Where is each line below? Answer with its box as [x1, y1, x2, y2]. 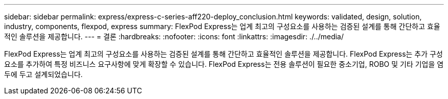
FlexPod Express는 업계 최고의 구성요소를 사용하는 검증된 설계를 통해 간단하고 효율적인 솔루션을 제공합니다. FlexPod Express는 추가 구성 [4, 49, 443, 58]
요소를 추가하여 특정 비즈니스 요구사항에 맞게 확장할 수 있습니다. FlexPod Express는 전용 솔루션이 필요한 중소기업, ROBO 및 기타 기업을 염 [4, 60, 444, 68]
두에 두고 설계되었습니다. [4, 70, 83, 79]
